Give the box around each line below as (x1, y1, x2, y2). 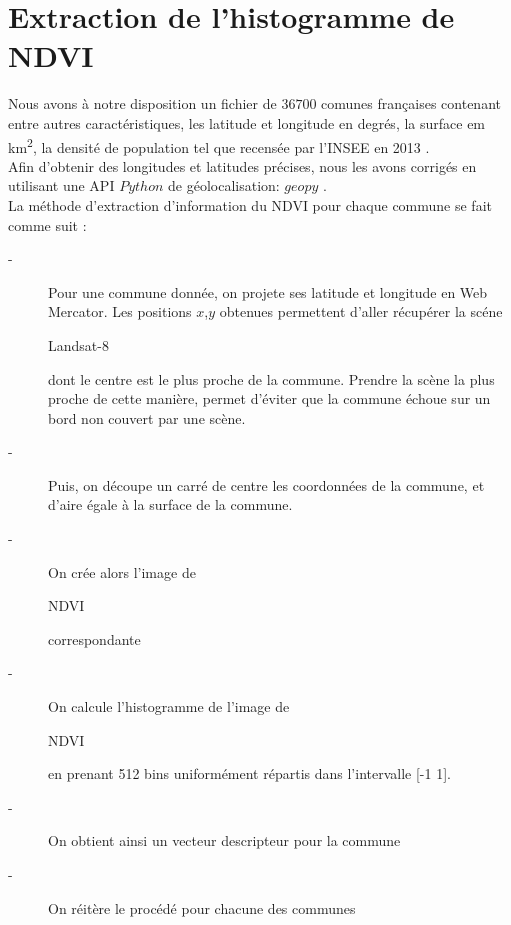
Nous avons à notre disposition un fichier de (8, 93, 277, 114)
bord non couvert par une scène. (48, 407, 246, 428)
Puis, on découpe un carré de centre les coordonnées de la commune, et (48, 474, 485, 495)
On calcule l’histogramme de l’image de (48, 696, 290, 717)
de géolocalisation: (168, 175, 280, 196)
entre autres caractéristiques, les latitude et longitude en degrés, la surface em (8, 112, 486, 133)
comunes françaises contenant (321, 93, 501, 114)
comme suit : (8, 214, 87, 235)
